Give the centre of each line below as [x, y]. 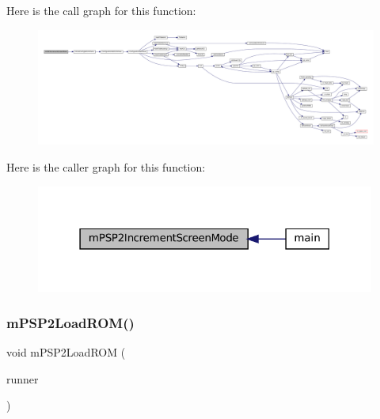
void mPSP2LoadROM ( [66, 351]
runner [23, 378]
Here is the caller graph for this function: [106, 166]
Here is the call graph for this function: [101, 10]
